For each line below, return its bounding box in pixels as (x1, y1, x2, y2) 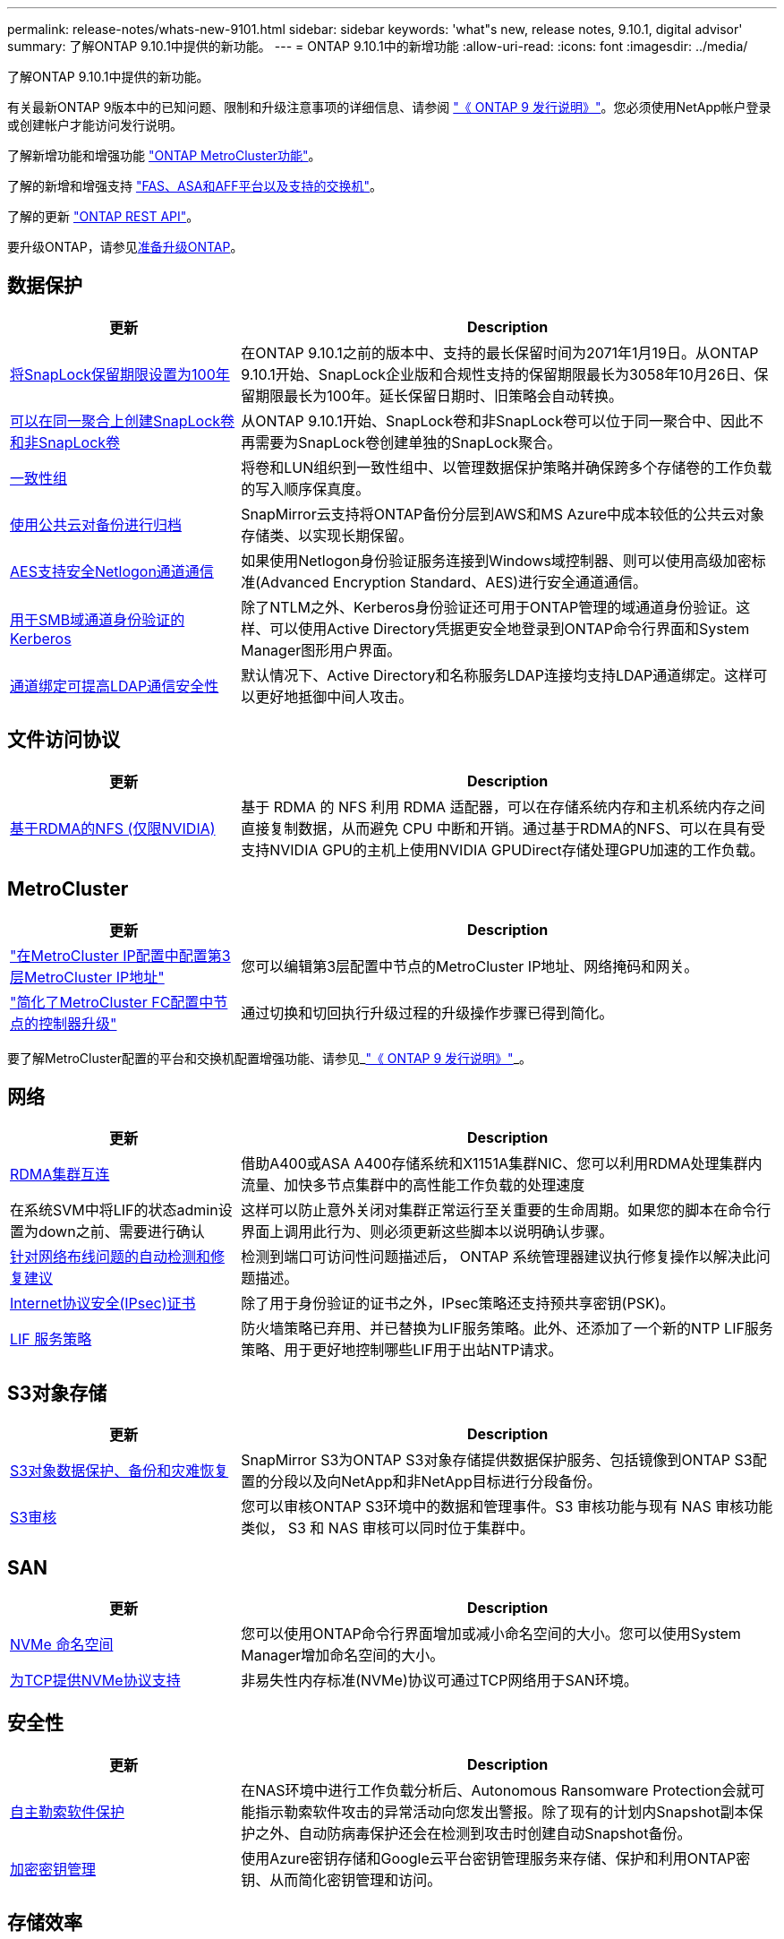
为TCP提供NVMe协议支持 (10, 1671, 181, 1690)
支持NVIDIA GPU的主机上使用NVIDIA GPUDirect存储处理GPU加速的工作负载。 (241, 840, 764, 859)
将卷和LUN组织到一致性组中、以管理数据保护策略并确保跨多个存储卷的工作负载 (241, 458, 772, 476)
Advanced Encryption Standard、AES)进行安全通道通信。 (260, 572, 648, 591)
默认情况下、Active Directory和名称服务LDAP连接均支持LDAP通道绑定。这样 (241, 665, 754, 684)
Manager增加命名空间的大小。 (241, 1646, 445, 1665)
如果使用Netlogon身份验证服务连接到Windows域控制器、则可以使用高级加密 (241, 551, 752, 570)
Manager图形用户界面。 (241, 640, 402, 659)
